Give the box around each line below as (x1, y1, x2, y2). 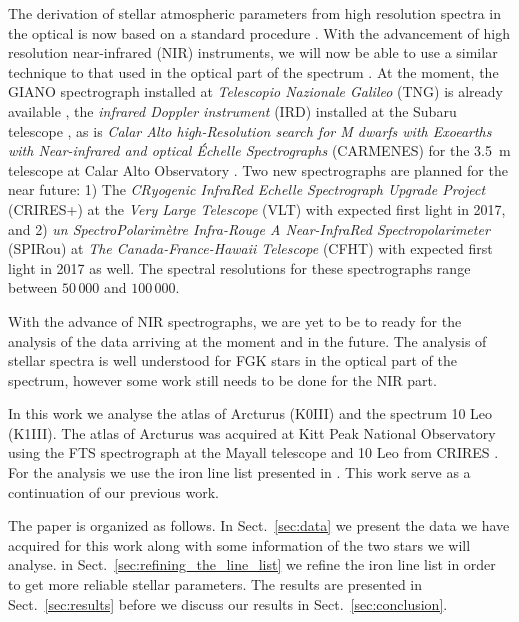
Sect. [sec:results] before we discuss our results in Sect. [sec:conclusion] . (8, 593, 448, 614)
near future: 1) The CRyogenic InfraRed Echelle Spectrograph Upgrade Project (8, 179, 486, 200)
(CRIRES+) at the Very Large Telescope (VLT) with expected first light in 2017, (8, 198, 506, 219)
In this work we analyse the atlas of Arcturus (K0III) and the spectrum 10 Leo (8, 403, 493, 424)
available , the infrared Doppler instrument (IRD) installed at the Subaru (8, 100, 457, 121)
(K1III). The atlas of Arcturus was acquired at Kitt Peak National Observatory (8, 422, 496, 443)
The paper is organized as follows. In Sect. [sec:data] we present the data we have (8, 515, 510, 536)
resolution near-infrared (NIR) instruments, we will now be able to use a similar (8, 42, 498, 63)
